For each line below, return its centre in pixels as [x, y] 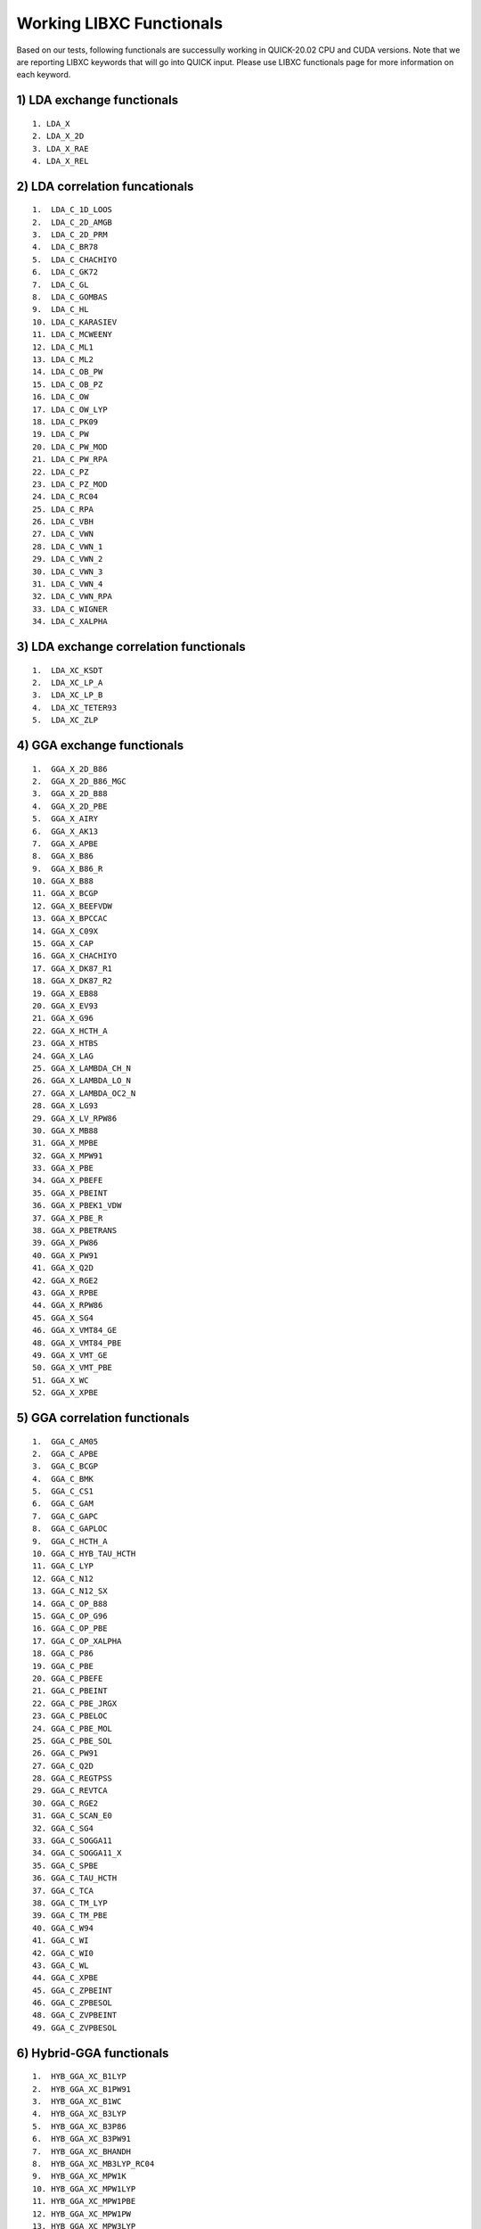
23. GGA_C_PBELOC [70, 1716]
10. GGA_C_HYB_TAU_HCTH [84, 1554]
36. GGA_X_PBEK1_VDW [77, 1205]
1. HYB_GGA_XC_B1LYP [79, 2077]
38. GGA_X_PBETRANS [75, 1231]
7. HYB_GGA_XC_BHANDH [82, 2151]
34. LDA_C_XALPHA [70, 621]
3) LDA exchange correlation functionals [131, 647]
